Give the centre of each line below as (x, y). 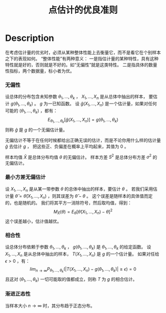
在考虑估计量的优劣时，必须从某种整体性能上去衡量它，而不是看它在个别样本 (83, 52)
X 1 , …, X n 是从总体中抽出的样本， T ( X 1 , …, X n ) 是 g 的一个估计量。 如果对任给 (82, 254)
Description (30, 38)
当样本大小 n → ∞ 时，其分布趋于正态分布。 (50, 306)
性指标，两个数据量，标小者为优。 (40, 71)
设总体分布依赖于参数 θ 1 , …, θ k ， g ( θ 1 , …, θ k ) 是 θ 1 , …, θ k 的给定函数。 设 (78, 247)
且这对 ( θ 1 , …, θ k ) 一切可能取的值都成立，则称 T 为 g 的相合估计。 (71, 280)
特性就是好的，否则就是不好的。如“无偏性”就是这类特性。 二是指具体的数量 (81, 65)
